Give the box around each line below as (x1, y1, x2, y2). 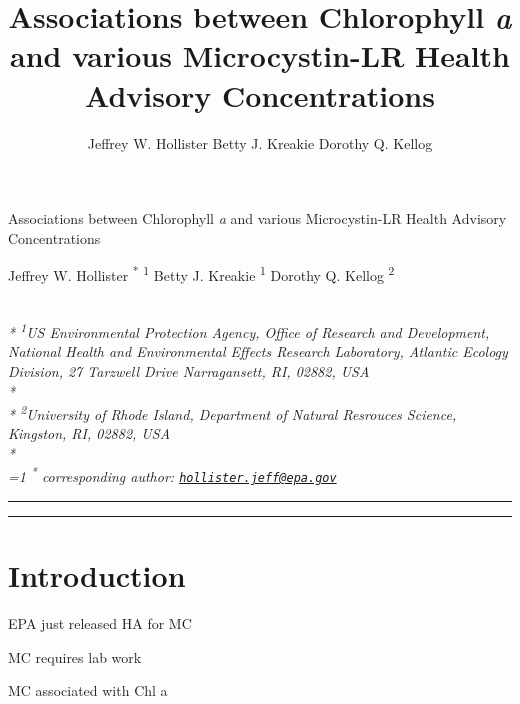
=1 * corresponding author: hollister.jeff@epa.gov (8, 463, 337, 487)
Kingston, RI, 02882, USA (8, 423, 171, 444)
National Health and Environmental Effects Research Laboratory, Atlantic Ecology (8, 341, 508, 362)
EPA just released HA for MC (8, 613, 192, 634)
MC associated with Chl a (8, 680, 168, 701)
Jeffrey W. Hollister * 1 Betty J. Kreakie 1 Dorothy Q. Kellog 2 (8, 262, 395, 285)
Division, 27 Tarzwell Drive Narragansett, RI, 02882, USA (8, 360, 370, 381)
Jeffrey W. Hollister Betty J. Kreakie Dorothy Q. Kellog (87, 132, 433, 153)
